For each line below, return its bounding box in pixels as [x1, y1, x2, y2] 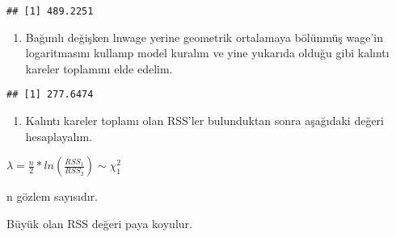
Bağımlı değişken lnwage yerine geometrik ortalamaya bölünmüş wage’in [25, 28, 384, 45]
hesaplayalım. [25, 127, 92, 144]
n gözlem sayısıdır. [6, 188, 98, 205]
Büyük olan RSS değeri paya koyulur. [6, 214, 192, 231]
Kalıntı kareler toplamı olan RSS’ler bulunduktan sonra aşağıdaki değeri [25, 112, 384, 129]
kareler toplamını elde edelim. [25, 60, 173, 77]
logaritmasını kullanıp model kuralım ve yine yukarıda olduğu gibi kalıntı [25, 44, 390, 61]
